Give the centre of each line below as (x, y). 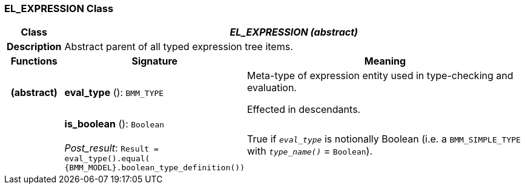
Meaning (385, 61)
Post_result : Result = (111, 148)
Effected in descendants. (304, 110)
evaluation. (272, 88)
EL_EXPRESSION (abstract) (294, 32)
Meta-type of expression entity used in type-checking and (380, 76)
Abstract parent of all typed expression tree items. (179, 47)
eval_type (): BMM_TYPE (114, 93)
